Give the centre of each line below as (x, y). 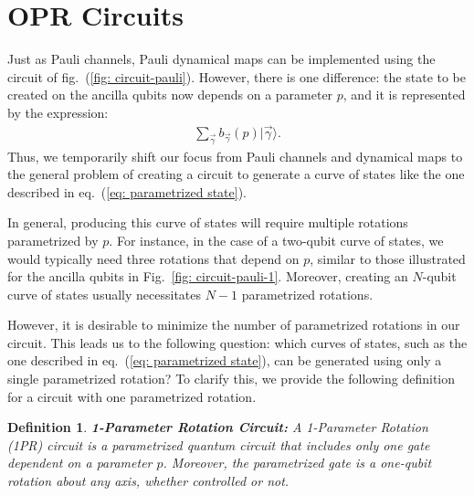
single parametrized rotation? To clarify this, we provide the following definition (231, 379)
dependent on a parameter (80, 463)
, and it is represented (404, 95)
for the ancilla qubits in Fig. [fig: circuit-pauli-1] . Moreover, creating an (208, 276)
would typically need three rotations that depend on (153, 258)
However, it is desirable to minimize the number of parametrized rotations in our (234, 325)
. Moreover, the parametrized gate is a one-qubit (297, 463)
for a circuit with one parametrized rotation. (132, 396)
